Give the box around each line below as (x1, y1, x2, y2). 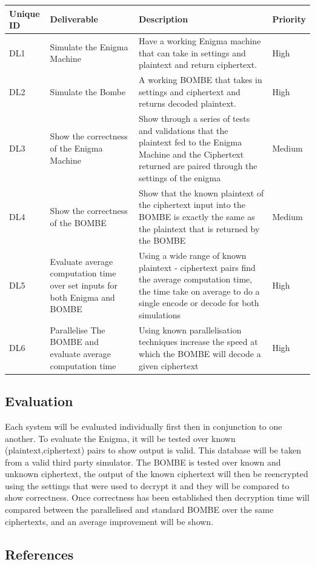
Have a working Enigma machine (139, 34, 261, 47)
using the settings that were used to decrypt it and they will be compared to (5, 479, 290, 492)
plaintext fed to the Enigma (139, 136, 242, 149)
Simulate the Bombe (50, 85, 126, 98)
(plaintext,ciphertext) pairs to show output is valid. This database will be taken (5, 444, 301, 456)
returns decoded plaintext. (139, 97, 236, 110)
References (5, 544, 74, 563)
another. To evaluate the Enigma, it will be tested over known (5, 432, 236, 444)
